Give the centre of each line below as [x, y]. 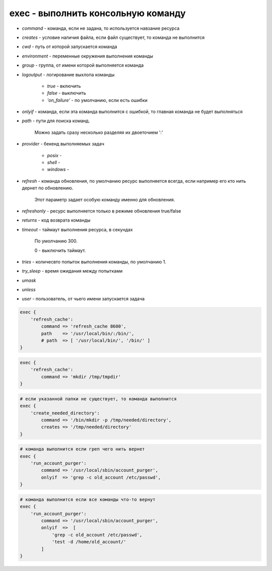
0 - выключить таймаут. [60, 250]
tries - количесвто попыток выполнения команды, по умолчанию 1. [94, 262]
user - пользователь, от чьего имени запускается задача [83, 299]
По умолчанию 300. [56, 241]
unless [29, 290]
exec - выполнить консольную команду [97, 13]
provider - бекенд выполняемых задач [63, 144]
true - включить [64, 86]
